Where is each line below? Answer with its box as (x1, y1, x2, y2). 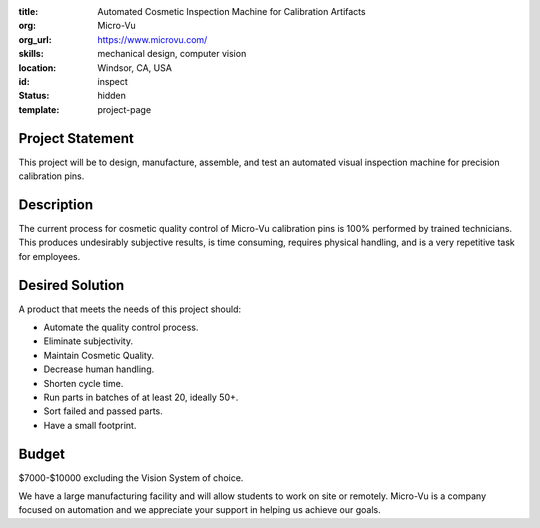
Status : (18, 90, 50, 102)
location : (18, 61, 57, 74)
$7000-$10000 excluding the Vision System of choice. (18, 471, 244, 484)
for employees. (18, 250, 81, 262)
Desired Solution (18, 276, 125, 294)
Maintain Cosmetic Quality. (43, 349, 155, 361)
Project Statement (18, 130, 134, 147)
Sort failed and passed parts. (43, 405, 164, 417)
